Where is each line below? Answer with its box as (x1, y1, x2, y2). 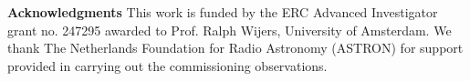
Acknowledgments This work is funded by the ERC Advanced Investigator (7, 3, 438, 21)
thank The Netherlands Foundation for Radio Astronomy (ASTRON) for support (7, 38, 464, 57)
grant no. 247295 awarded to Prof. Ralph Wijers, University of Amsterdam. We (7, 20, 452, 39)
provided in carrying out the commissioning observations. (7, 56, 328, 75)
